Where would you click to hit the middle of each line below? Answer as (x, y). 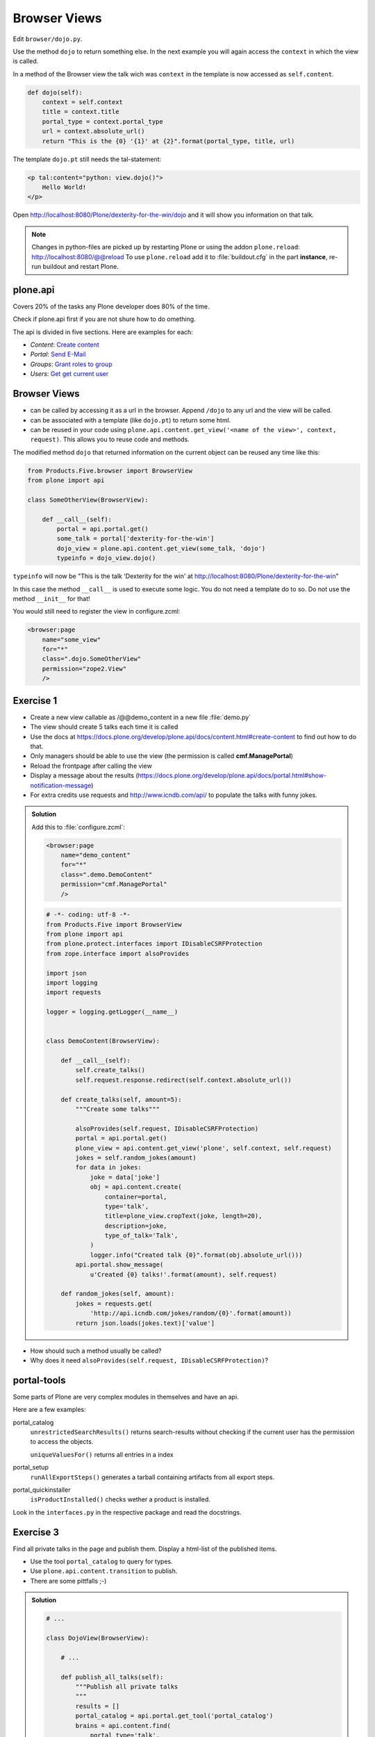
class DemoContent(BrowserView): (103, 1041)
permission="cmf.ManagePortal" (114, 884)
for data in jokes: (108, 1168)
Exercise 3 (36, 1532)
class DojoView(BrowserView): (98, 1638)
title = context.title (81, 112)
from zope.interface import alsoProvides (118, 953)
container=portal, (136, 1196)
